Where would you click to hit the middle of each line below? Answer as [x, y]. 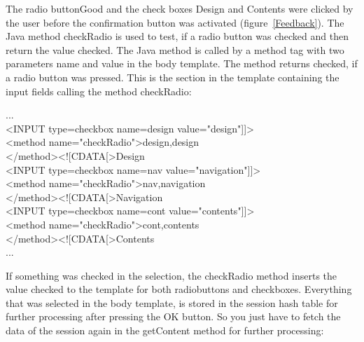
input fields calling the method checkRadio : [99, 91]
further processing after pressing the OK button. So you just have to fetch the [173, 316]
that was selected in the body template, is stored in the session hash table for [172, 302]
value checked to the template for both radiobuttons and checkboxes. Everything [179, 289]
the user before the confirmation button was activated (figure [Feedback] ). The [175, 22]
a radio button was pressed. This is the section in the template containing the [173, 77]
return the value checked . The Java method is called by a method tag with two [175, 49]
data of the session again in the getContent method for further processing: [165, 330]
